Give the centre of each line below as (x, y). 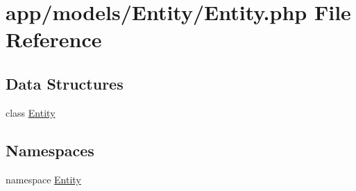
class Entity (31, 112)
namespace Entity (43, 179)
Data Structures (65, 83)
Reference (54, 39)
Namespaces (50, 150)
